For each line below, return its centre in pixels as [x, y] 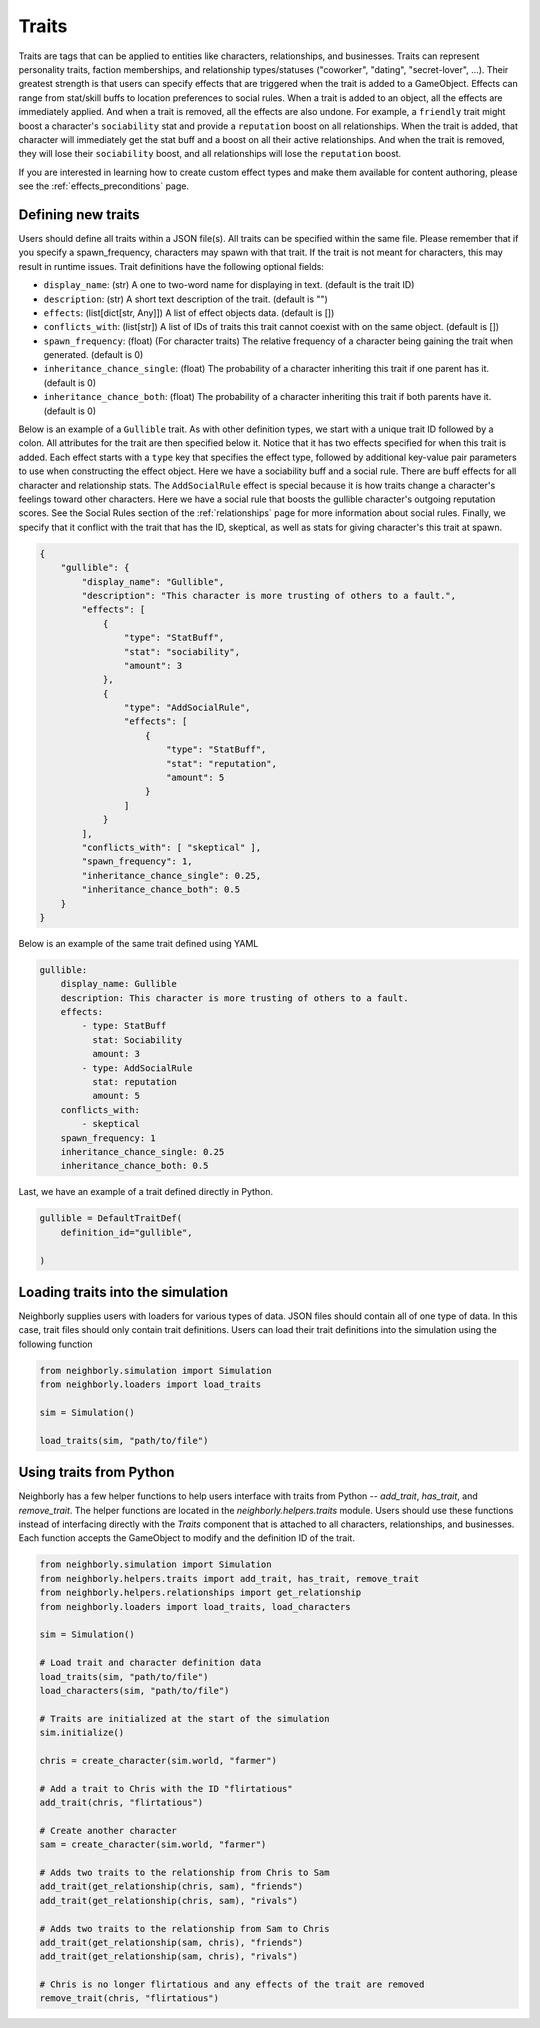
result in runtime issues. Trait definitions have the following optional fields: [171, 266]
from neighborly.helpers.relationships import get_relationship [200, 1593]
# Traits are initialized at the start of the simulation [184, 1718]
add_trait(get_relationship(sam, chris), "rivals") [169, 1956]
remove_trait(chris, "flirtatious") [129, 1998]
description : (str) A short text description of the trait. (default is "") [186, 299]
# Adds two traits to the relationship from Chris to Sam [184, 1872]
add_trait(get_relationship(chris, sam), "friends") [171, 1886]
